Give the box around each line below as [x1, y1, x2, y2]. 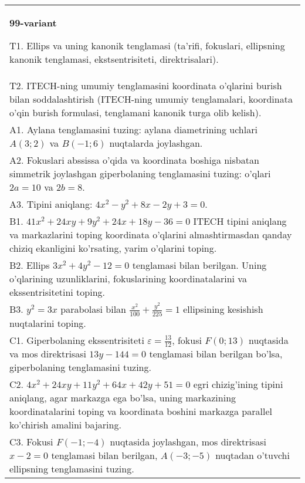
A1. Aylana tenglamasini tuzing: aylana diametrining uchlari [9, 123, 257, 136]
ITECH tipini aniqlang [193, 214, 287, 228]
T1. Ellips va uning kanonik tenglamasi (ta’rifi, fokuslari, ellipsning [9, 39, 285, 52]
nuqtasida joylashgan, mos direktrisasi [110, 435, 266, 449]
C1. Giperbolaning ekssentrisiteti [9, 333, 144, 347]
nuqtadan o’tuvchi [215, 448, 290, 462]
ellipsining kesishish [183, 302, 263, 316]
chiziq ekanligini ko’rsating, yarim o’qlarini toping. [9, 241, 217, 255]
